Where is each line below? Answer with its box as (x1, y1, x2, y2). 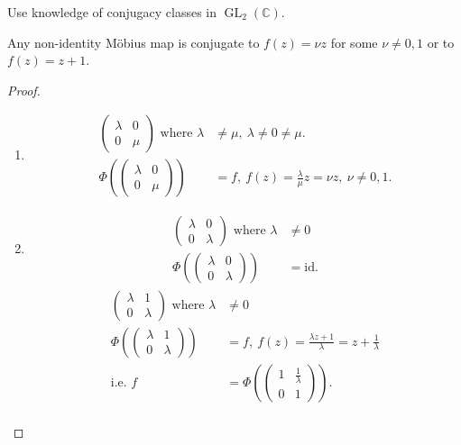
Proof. (7, 80, 41, 99)
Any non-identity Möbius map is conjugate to (7, 32, 260, 51)
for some (330, 32, 378, 51)
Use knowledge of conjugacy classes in (7, 3, 217, 21)
